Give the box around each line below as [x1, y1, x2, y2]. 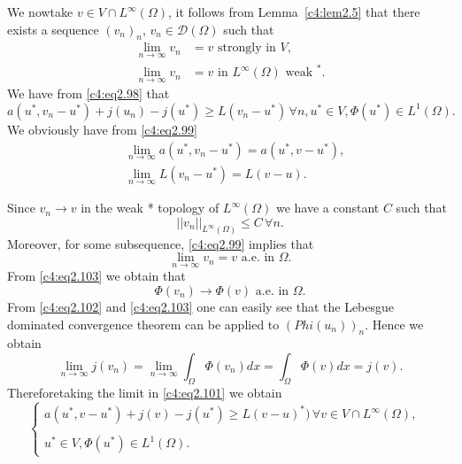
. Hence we [365, 314, 424, 333]
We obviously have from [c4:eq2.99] [7, 120, 197, 138]
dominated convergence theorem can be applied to [7, 314, 280, 333]
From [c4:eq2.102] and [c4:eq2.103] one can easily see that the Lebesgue [7, 297, 395, 315]
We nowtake [7, 3, 73, 20]
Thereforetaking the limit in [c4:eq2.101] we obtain [7, 383, 282, 401]
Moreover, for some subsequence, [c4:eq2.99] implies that [7, 234, 314, 252]
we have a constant [275, 198, 380, 217]
